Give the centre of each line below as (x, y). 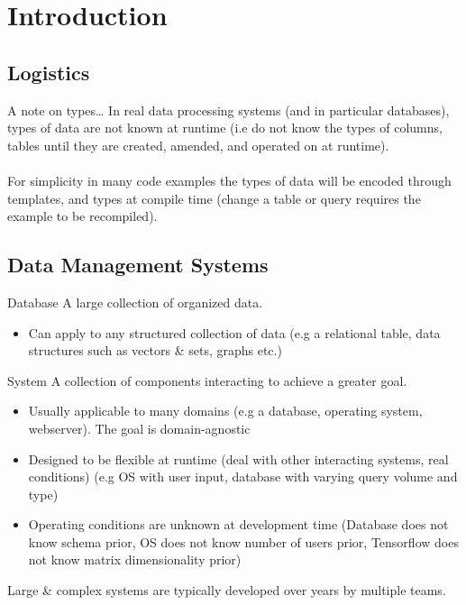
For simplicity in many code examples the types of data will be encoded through (229, 180)
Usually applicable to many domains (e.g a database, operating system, (225, 411)
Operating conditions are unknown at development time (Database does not (238, 524)
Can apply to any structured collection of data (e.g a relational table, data (234, 332)
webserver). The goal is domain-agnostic (139, 428)
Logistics (49, 72)
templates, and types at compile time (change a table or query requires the (214, 198)
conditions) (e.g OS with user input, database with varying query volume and (243, 477)
